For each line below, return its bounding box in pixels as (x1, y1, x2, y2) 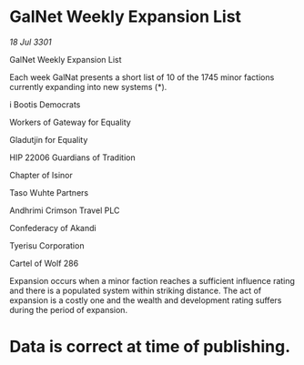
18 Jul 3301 (9, 36, 52, 47)
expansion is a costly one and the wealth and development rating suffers (9, 294, 282, 306)
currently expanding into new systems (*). (9, 81, 167, 92)
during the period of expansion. (9, 304, 128, 315)
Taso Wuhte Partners (9, 187, 89, 198)
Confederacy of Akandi (9, 222, 97, 233)
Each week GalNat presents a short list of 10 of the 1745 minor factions (9, 71, 275, 83)
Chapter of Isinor (9, 169, 73, 180)
